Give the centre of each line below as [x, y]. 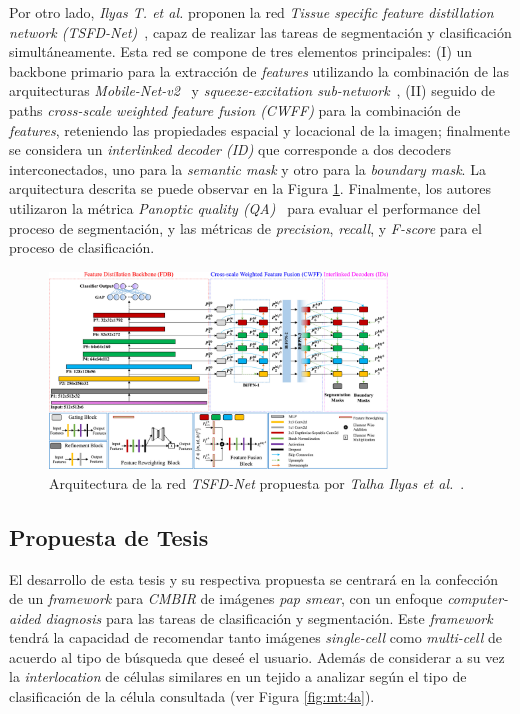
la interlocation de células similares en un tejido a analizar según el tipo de [238, 676]
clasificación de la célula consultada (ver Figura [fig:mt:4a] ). [192, 696]
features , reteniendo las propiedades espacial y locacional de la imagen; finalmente [259, 129]
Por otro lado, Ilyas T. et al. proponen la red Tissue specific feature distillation [251, 12]
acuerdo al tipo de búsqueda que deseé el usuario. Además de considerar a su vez [257, 656]
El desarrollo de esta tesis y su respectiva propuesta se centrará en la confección [254, 578]
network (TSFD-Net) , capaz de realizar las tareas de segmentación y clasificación [260, 31]
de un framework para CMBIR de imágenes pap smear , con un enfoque [226, 598]
